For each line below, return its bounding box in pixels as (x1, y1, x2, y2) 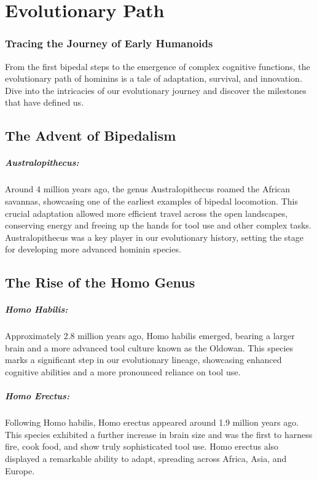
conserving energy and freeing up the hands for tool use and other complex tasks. (5, 219, 311, 232)
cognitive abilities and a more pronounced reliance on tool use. (5, 366, 241, 378)
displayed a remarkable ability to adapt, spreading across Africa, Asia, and (5, 452, 287, 464)
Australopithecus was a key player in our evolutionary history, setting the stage (5, 230, 303, 243)
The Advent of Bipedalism (5, 126, 176, 145)
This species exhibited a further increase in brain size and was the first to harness (5, 428, 313, 440)
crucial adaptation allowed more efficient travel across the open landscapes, (5, 206, 288, 219)
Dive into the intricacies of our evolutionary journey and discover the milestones (5, 84, 307, 96)
